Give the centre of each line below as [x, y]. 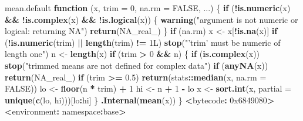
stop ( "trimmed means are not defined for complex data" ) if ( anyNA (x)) [137, 65]
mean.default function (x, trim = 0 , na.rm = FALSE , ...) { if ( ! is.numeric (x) [148, 8]
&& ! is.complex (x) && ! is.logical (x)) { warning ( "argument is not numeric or [151, 19]
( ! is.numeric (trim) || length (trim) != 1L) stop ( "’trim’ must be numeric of [143, 42]
